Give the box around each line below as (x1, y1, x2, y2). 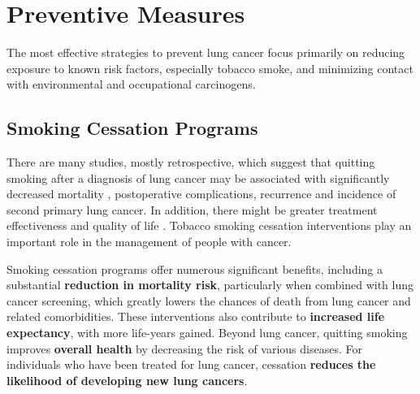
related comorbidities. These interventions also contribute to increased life (6, 308, 385, 325)
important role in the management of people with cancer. (6, 233, 292, 250)
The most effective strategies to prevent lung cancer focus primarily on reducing (6, 44, 405, 61)
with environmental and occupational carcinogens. (6, 76, 256, 93)
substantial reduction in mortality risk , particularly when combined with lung (6, 276, 414, 293)
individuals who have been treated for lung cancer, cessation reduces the (6, 356, 376, 373)
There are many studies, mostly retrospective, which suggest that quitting (6, 154, 375, 171)
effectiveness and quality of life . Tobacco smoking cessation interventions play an (6, 217, 412, 234)
